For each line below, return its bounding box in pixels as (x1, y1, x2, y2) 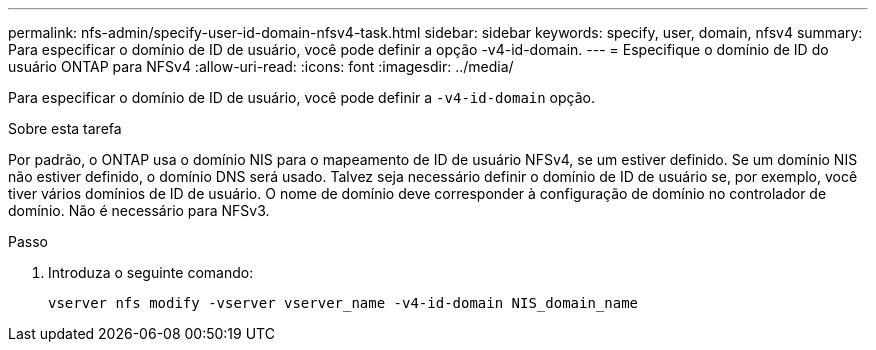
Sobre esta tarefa (8, 120, 122, 137)
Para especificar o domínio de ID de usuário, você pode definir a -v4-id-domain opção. (8, 89, 595, 106)
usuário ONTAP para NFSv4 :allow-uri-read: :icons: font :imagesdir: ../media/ (8, 58, 514, 75)
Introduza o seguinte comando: (48, 264, 254, 281)
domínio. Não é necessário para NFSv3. (8, 202, 270, 219)
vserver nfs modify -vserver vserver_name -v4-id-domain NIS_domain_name (48, 295, 639, 311)
